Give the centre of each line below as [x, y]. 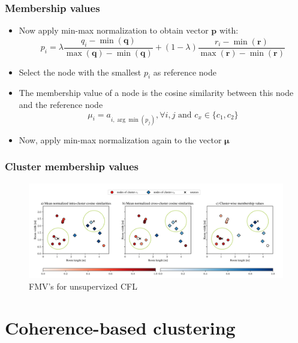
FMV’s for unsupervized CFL [83, 286]
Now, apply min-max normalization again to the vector [120, 139]
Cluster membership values [72, 166]
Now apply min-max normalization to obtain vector [114, 30]
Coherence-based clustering [120, 328]
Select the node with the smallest [80, 72]
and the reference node [61, 105]
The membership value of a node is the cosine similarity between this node [156, 93]
